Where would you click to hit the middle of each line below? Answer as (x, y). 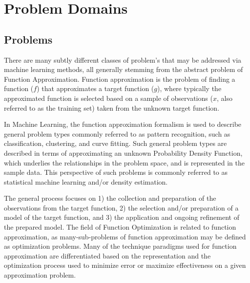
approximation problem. (40, 275)
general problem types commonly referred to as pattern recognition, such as (117, 133)
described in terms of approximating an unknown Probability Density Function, (123, 153)
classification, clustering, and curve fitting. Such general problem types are (115, 143)
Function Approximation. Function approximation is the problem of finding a (120, 79)
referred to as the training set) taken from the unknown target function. (112, 107)
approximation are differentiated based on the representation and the (107, 255)
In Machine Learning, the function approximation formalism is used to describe (123, 124)
